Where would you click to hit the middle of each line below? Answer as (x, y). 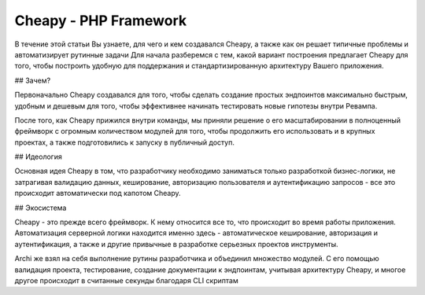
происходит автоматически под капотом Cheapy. (98, 194)
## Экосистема (41, 208)
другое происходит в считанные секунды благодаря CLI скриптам (127, 280)
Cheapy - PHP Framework (101, 20)
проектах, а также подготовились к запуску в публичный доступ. (125, 142)
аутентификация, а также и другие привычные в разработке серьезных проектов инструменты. (176, 244)
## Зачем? (33, 80)
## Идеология (38, 157)
